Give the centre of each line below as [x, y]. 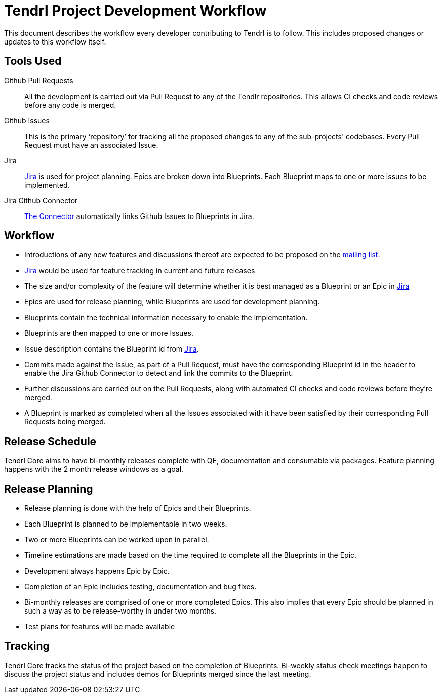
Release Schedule [50, 441]
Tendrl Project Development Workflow [135, 11]
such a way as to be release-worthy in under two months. [120, 611]
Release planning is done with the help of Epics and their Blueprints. [138, 508]
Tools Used [33, 61]
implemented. [47, 185]
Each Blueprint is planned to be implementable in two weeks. [126, 524]
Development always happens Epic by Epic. [97, 571]
